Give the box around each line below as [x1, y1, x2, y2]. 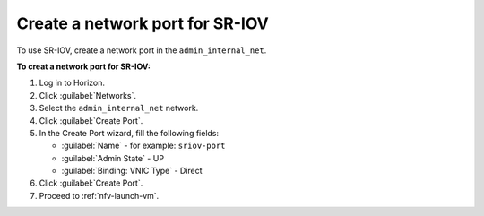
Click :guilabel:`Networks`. [39, 90, 137, 100]
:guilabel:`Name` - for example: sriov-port [61, 140, 226, 151]
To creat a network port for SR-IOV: [16, 61, 151, 72]
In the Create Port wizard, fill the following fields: [39, 127, 220, 138]
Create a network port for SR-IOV [16, 13, 269, 33]
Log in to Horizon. [39, 77, 106, 89]
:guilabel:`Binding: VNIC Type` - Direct [61, 166, 203, 177]
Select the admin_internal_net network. [39, 103, 199, 114]
